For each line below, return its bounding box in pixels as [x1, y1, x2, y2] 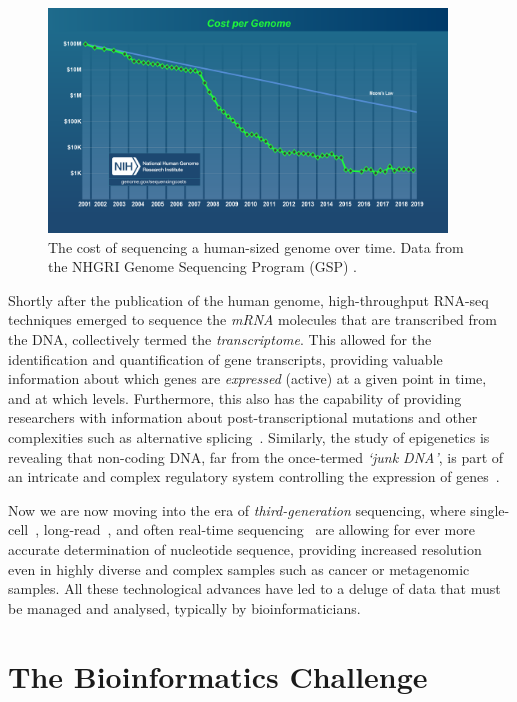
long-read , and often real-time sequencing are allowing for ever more [43, 519, 475, 540]
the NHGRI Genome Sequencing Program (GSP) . [48, 256, 357, 277]
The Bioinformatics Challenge [8, 656, 428, 697]
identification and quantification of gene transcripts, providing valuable [8, 348, 443, 369]
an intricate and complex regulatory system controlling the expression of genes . [8, 466, 500, 487]
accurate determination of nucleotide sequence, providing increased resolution [8, 538, 482, 559]
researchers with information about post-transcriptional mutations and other [8, 407, 478, 428]
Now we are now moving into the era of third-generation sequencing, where [8, 499, 466, 520]
